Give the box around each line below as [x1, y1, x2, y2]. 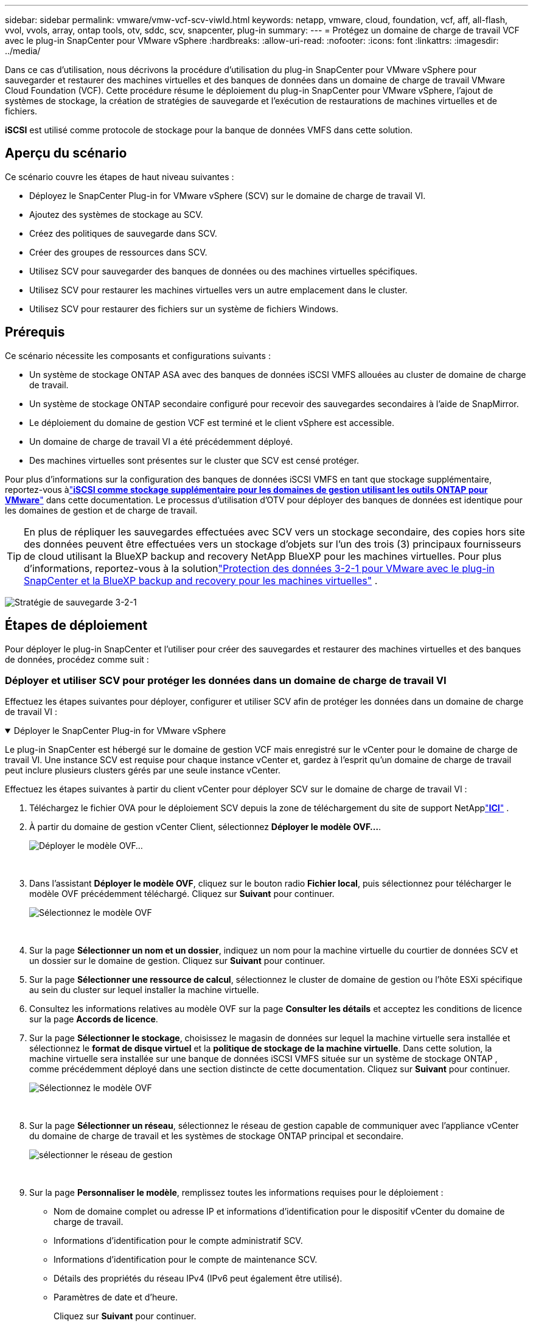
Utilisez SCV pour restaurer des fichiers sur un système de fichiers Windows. [29, 303, 338, 314]
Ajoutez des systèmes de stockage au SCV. [29, 209, 203, 220]
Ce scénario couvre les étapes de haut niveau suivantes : [5, 171, 234, 182]
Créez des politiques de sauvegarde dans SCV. [29, 228, 217, 239]
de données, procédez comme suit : [5, 654, 149, 665]
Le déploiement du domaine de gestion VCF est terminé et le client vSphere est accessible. [29, 417, 395, 428]
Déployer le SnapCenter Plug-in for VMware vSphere [13, 725, 226, 736]
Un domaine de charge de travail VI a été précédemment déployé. [29, 436, 293, 447]
